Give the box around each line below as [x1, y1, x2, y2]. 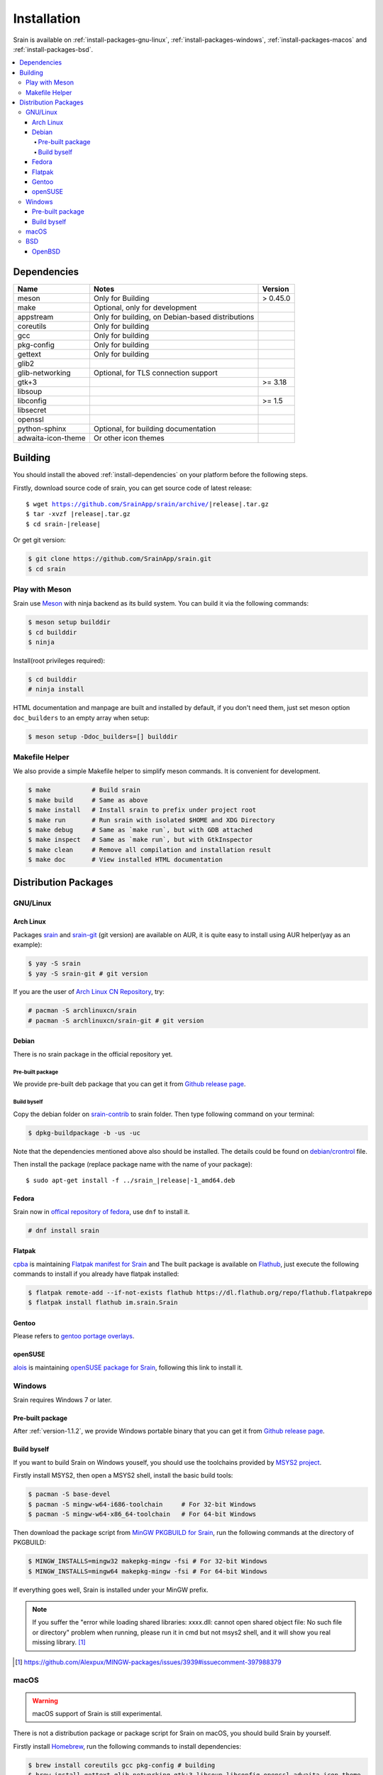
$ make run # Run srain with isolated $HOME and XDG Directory [28, 816, 275, 824]
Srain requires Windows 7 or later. [13, 1395, 113, 1404]
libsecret [17, 405, 47, 415]
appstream [17, 312, 54, 322]
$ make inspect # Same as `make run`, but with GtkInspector [28, 836, 253, 844]
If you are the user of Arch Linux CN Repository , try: [13, 988, 165, 996]
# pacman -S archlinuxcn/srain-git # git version [28, 1016, 204, 1025]
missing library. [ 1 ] [32, 1638, 86, 1646]
